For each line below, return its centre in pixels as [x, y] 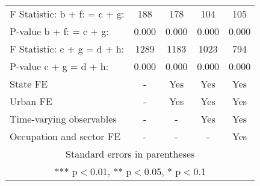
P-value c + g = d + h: [59, 66]
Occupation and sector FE [65, 136]
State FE [29, 84]
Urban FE [31, 101]
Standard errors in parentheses [130, 154]
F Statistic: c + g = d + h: [67, 49]
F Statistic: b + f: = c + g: [67, 14]
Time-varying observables [63, 119]
